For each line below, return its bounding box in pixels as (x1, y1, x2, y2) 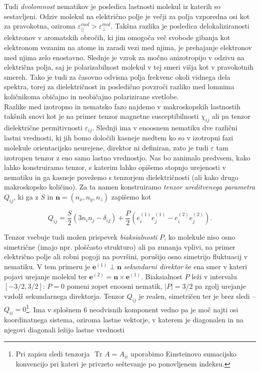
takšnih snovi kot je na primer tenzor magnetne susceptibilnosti (4, 111, 199, 121)
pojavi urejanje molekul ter (4, 271, 87, 281)
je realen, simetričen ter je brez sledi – (138, 290, 256, 301)
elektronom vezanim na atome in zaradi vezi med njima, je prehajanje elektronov (4, 42, 252, 52)
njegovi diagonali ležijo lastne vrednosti (4, 324, 124, 334)
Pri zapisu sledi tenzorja (15, 348, 90, 359)
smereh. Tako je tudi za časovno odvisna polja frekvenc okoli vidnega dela (4, 71, 230, 82)
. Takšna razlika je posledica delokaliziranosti (110, 21, 249, 31)
